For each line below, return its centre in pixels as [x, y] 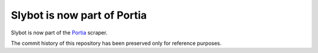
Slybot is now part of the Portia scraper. [59, 33]
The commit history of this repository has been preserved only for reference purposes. [116, 43]
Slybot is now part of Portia [79, 15]
